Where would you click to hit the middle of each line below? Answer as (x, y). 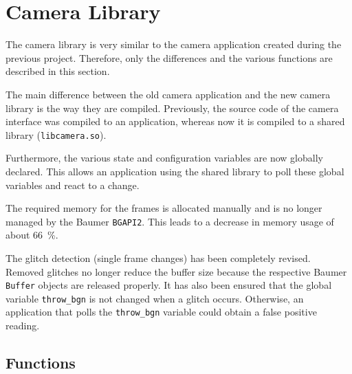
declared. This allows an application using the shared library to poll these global (175, 171)
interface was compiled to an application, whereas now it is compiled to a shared (175, 121)
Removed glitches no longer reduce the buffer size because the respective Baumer (176, 271)
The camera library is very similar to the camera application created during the (174, 44)
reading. (23, 326)
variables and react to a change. (73, 185)
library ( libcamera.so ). (56, 134)
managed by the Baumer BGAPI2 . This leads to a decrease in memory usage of (170, 221)
